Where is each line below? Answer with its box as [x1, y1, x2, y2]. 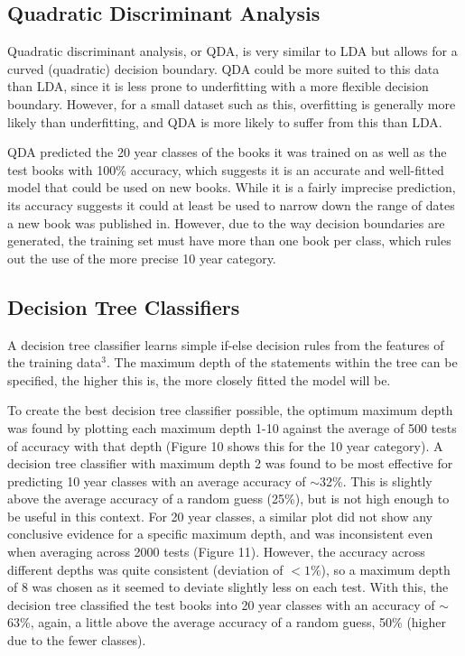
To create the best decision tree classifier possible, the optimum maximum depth [7, 401, 453, 420]
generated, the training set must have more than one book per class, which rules [7, 231, 451, 250]
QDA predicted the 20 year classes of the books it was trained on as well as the [7, 143, 447, 162]
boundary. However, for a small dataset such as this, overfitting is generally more [7, 94, 456, 113]
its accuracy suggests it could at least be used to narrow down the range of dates [7, 195, 455, 214]
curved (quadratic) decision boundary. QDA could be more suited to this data [7, 59, 440, 78]
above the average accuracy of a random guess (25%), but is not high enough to [7, 489, 450, 508]
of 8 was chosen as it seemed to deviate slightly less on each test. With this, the [7, 577, 449, 596]
